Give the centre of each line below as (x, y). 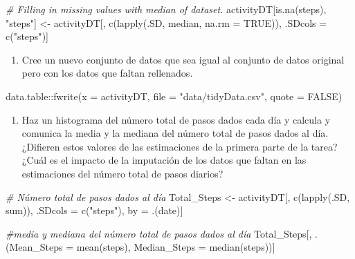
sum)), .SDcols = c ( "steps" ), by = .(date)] (94, 210)
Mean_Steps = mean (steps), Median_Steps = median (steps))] (142, 247)
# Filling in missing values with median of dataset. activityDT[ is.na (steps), (166, 9)
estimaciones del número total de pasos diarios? (122, 173)
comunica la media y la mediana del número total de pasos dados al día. (175, 133)
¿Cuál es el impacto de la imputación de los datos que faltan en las (164, 160)
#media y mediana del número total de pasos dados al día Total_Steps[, (159, 233)
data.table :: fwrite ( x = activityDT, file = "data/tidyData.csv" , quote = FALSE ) (174, 96)
